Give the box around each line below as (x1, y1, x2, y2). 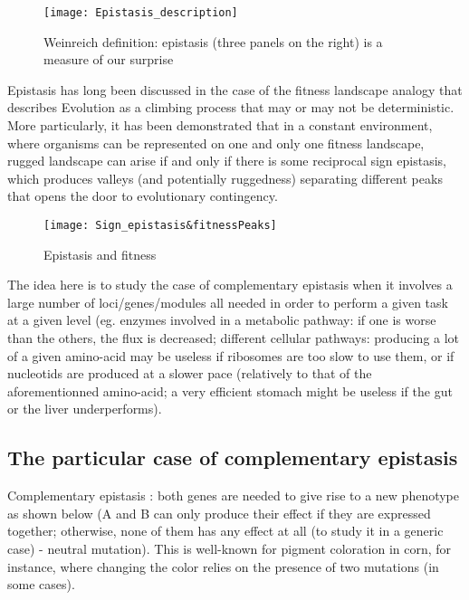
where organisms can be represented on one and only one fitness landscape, (7, 133, 425, 152)
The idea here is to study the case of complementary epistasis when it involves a (7, 275, 453, 294)
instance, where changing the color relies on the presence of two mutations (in (7, 557, 439, 576)
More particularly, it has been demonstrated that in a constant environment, (7, 116, 433, 135)
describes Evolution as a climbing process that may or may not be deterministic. (7, 98, 455, 117)
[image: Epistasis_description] (43, 6, 238, 19)
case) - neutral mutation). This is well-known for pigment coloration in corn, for (7, 538, 452, 557)
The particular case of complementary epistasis (7, 443, 458, 471)
